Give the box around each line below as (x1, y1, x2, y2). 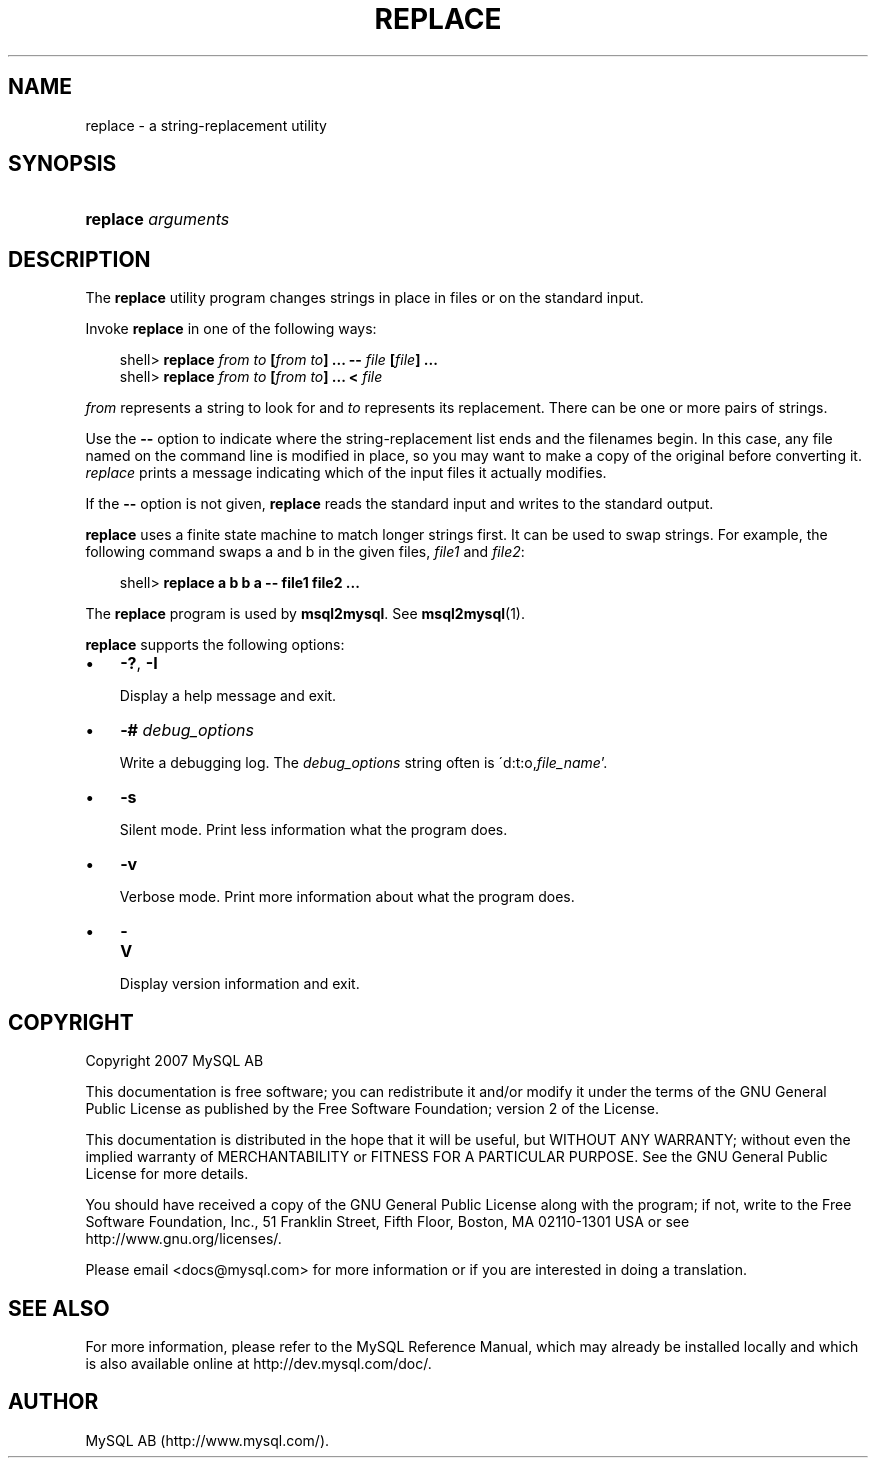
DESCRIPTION (8, 246, 151, 272)
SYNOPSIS (8, 151, 117, 177)
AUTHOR (8, 1389, 99, 1415)
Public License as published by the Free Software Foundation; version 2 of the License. (85, 1100, 659, 1118)
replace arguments (85, 209, 230, 230)
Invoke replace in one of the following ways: (85, 320, 377, 338)
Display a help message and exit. (119, 687, 337, 705)
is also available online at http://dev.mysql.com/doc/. (85, 1354, 432, 1372)
